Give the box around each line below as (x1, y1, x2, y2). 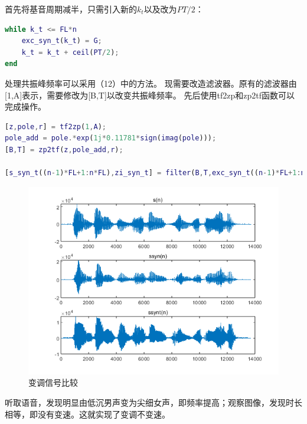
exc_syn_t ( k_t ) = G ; (21, 37, 102, 45)
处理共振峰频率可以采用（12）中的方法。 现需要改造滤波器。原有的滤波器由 (5, 77, 297, 89)
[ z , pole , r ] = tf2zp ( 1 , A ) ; (5, 122, 106, 131)
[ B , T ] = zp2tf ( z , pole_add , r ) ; (5, 145, 123, 154)
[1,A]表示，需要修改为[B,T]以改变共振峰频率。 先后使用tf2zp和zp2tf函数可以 (5, 88, 295, 101)
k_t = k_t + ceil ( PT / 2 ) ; (21, 48, 119, 57)
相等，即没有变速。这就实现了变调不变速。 (5, 407, 170, 420)
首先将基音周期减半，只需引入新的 (5, 3, 137, 15)
